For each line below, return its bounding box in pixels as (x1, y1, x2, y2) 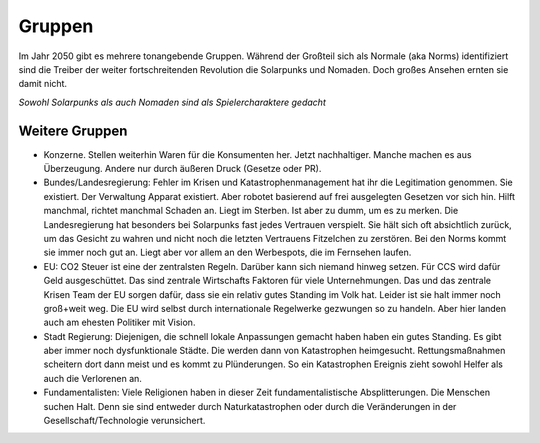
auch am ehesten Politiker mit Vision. (43, 316, 196, 329)
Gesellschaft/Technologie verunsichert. (43, 415, 206, 427)
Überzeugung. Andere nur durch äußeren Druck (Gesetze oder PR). (43, 163, 322, 175)
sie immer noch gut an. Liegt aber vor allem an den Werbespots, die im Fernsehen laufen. (43, 246, 412, 259)
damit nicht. (18, 78, 68, 90)
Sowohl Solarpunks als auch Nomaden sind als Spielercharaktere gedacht (18, 96, 327, 108)
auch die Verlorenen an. (43, 372, 142, 384)
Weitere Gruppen (18, 122, 128, 139)
